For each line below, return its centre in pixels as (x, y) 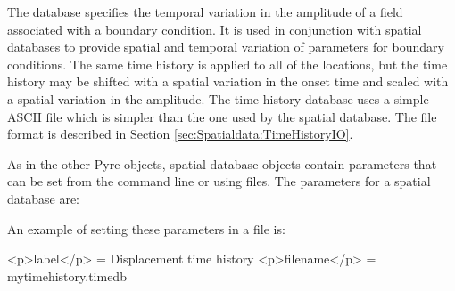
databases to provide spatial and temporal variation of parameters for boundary (226, 47)
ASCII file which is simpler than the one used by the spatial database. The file (222, 116)
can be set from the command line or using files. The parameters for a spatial (219, 181)
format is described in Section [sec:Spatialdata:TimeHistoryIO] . (180, 134)
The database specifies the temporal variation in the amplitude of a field (205, 12)
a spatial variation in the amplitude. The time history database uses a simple (218, 98)
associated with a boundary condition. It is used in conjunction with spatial (215, 29)
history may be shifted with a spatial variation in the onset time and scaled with (228, 81)
